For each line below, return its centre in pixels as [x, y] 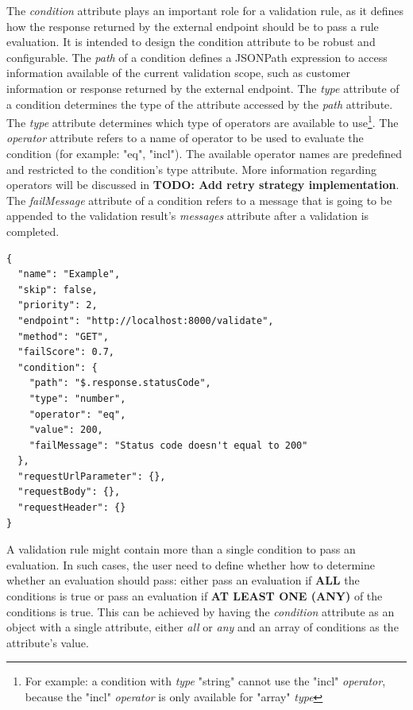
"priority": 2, [58, 305]
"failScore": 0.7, [66, 352]
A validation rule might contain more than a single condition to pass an [181, 549]
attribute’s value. [48, 642]
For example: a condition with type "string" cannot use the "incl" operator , [205, 681]
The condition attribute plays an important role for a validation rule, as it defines [205, 10]
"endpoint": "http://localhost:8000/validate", [146, 320]
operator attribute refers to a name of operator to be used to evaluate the [185, 138]
